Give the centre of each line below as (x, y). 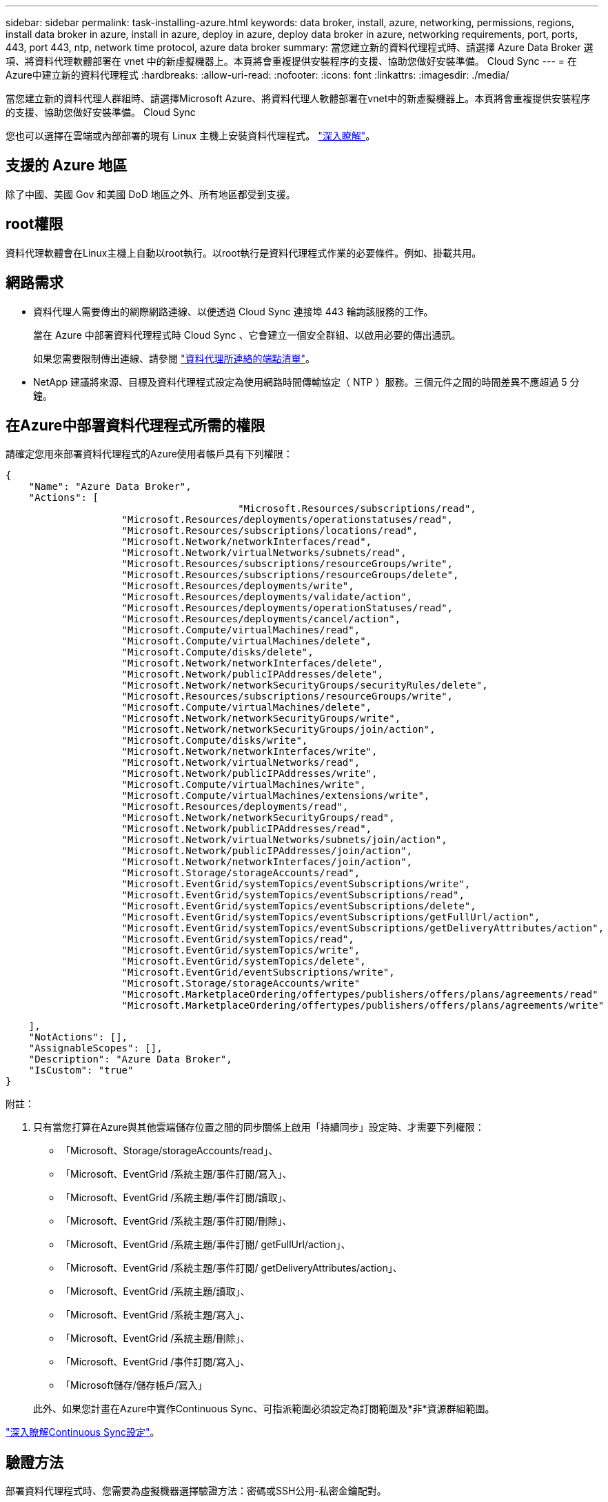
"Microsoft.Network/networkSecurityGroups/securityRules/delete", (305, 685)
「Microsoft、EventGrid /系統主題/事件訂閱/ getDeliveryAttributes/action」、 (232, 1268)
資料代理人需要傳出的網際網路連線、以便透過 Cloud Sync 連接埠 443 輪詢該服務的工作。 (233, 311)
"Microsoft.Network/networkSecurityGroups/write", (261, 719)
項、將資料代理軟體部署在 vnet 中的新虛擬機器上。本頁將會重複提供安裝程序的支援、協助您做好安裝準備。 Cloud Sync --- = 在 (292, 61)
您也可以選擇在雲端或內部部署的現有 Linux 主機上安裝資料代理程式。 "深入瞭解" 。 (191, 136)
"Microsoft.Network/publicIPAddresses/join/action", (267, 851)
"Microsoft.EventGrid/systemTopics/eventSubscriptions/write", (296, 884)
